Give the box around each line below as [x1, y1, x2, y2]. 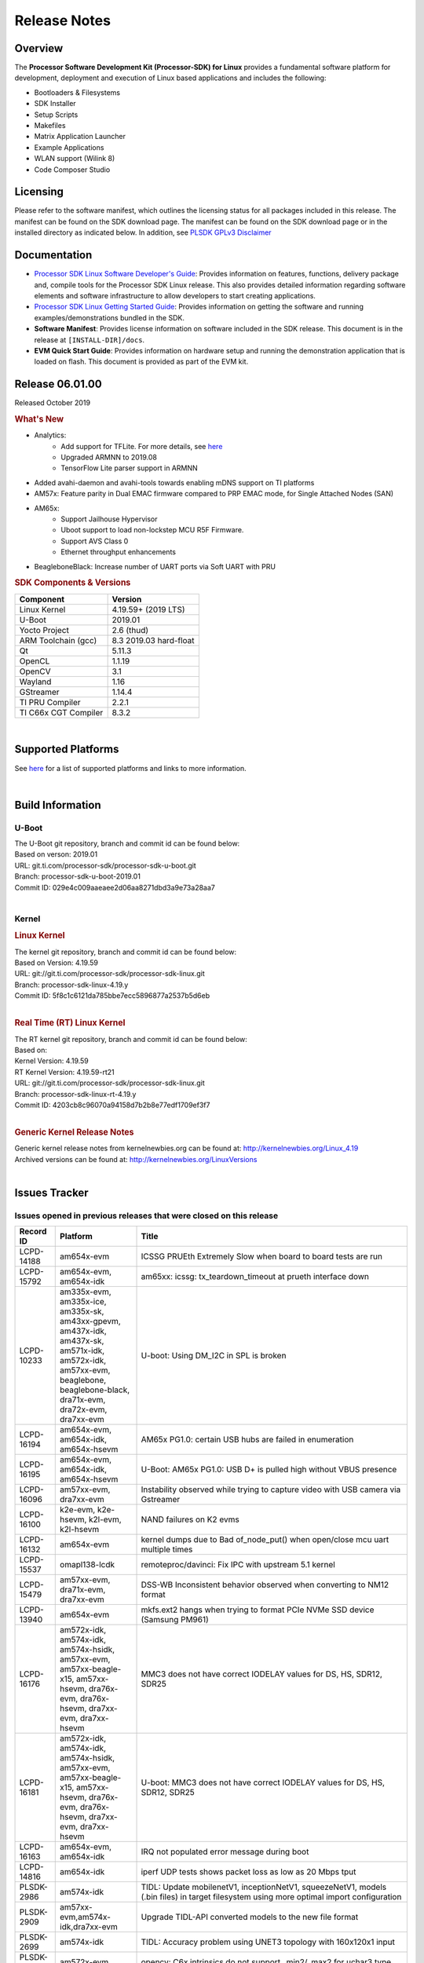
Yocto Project [19, 624, 70, 635]
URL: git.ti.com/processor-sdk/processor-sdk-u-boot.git [14, 861, 196, 870]
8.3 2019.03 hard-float [111, 634, 196, 645]
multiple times [141, 1544, 193, 1555]
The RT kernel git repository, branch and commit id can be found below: [14, 1034, 247, 1044]
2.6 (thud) [111, 624, 149, 635]
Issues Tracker [14, 1186, 90, 1199]
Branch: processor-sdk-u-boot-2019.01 [14, 872, 141, 881]
